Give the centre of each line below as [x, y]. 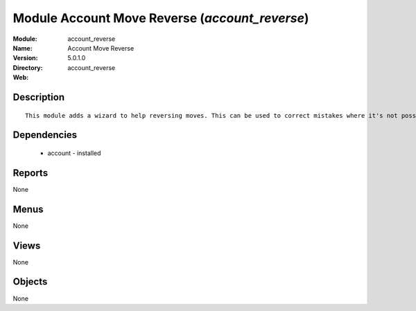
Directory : [28, 68]
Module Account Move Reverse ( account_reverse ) [161, 18]
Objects [30, 282]
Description [39, 97]
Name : [23, 48]
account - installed [74, 153]
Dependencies [45, 135]
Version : [25, 58]
